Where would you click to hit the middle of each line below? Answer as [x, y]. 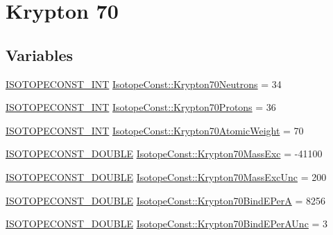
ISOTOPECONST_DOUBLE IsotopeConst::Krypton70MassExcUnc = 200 [166, 176]
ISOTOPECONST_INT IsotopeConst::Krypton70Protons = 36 [141, 107]
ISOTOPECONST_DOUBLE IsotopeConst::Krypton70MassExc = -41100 [164, 154]
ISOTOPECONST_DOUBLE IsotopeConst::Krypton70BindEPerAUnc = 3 [167, 224]
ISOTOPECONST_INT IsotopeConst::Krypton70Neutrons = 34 [144, 84]
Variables [40, 54]
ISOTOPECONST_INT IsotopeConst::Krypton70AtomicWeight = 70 [155, 130]
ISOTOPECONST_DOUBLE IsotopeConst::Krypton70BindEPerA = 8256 [165, 200]
